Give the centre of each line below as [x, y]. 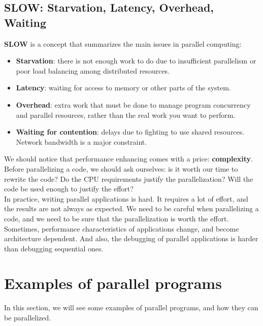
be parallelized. [28, 317]
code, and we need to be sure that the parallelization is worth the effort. [117, 218]
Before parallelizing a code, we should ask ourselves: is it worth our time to [121, 168]
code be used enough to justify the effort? [69, 189]
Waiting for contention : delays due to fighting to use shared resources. [130, 132]
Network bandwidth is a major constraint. [81, 141]
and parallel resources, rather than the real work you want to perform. [126, 115]
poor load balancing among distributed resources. [93, 70]
